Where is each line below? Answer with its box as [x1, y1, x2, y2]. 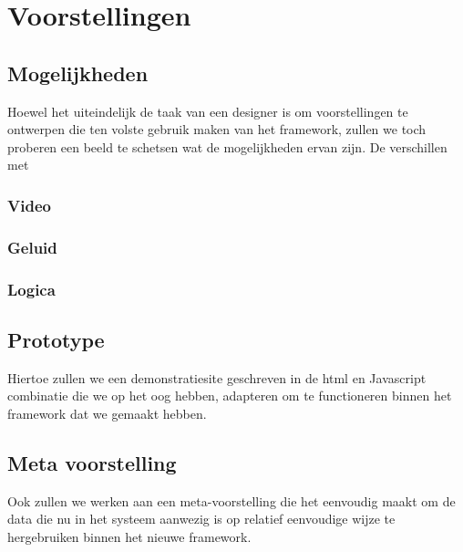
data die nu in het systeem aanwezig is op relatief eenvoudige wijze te [7, 509, 396, 528]
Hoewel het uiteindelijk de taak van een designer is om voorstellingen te [7, 101, 408, 120]
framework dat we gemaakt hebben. [7, 403, 207, 422]
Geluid [7, 235, 57, 258]
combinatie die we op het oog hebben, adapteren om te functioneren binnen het [7, 386, 452, 405]
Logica [7, 277, 56, 300]
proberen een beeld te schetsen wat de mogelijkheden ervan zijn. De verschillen [7, 137, 448, 156]
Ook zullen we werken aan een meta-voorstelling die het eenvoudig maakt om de [7, 491, 456, 510]
